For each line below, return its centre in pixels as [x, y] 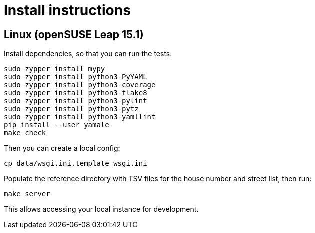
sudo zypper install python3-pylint [76, 101]
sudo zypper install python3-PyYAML [76, 77]
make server [27, 194]
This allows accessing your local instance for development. [101, 209]
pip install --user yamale [57, 125]
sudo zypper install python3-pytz [71, 109]
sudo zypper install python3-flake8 [76, 93]
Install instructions [67, 10]
